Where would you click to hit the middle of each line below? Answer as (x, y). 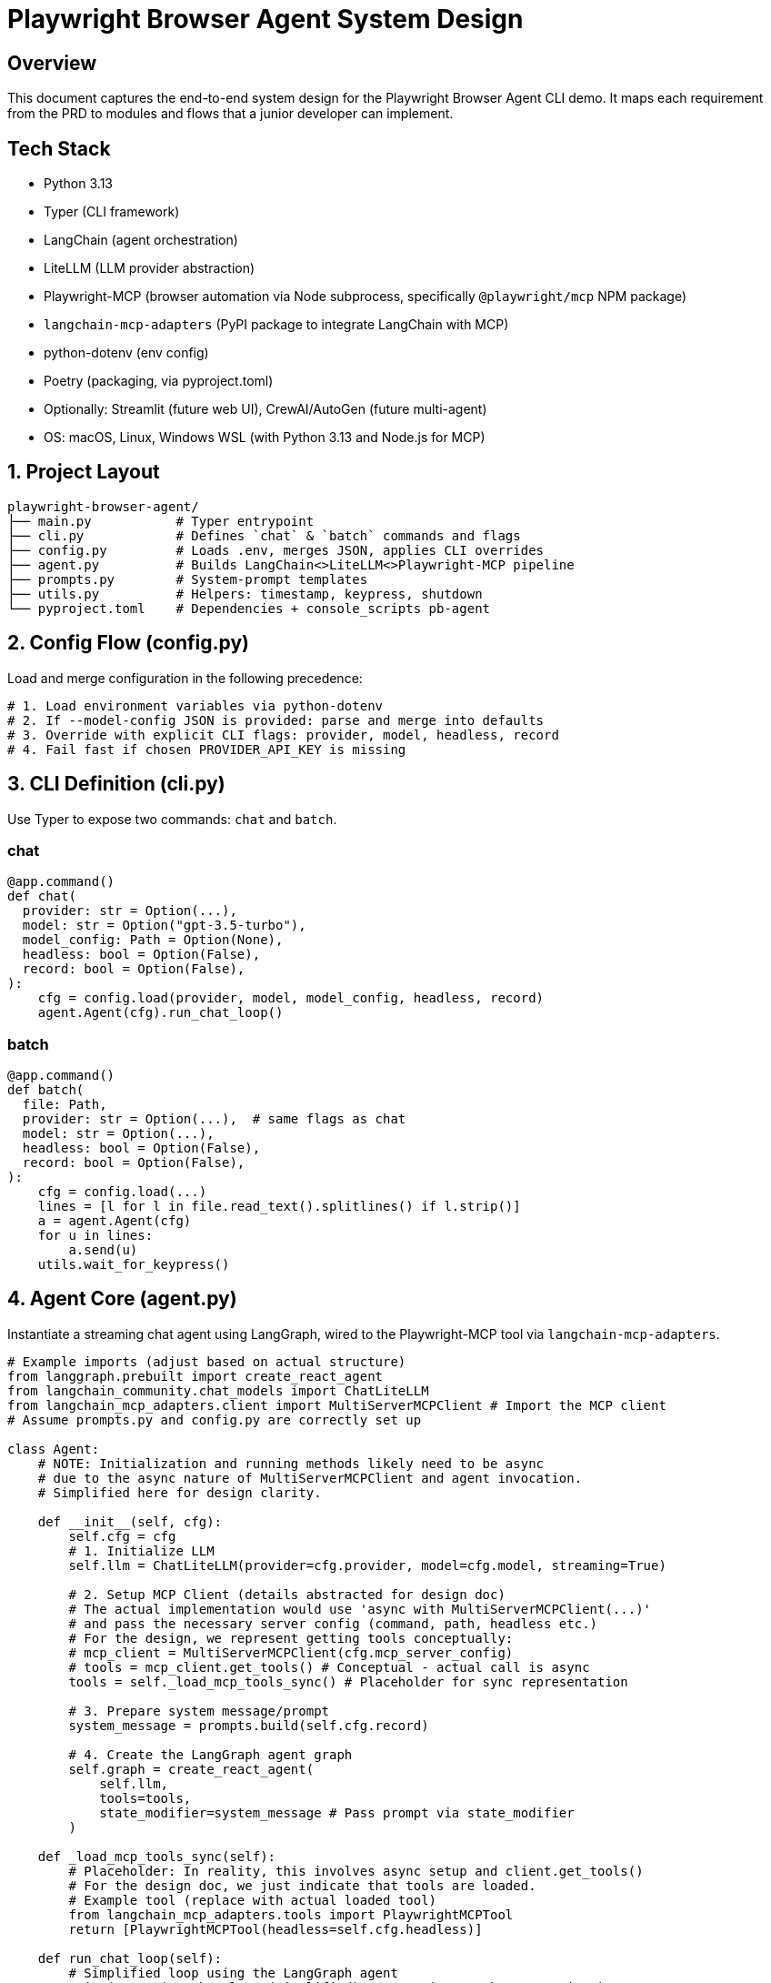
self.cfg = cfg (122, 1536)
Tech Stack (59, 148)
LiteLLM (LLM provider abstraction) (150, 268)
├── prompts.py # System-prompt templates (188, 579)
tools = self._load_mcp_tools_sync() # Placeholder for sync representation (348, 1681)
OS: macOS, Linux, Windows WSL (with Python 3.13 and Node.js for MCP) (265, 438)
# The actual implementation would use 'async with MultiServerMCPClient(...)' (360, 1609)
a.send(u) (103, 1250)
